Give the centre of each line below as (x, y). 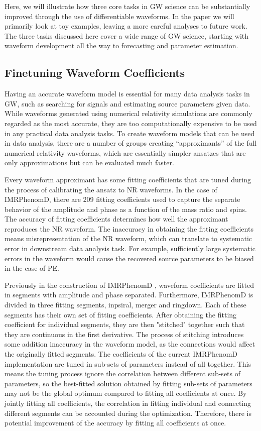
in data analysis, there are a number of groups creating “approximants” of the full (131, 143)
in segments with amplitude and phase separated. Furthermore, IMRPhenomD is (129, 295)
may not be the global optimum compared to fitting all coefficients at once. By (126, 393)
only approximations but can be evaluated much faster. (89, 163)
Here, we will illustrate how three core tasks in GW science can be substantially (127, 6)
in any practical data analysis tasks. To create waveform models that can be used (130, 133)
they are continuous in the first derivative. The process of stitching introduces (124, 334)
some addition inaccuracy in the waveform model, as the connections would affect (130, 344)
